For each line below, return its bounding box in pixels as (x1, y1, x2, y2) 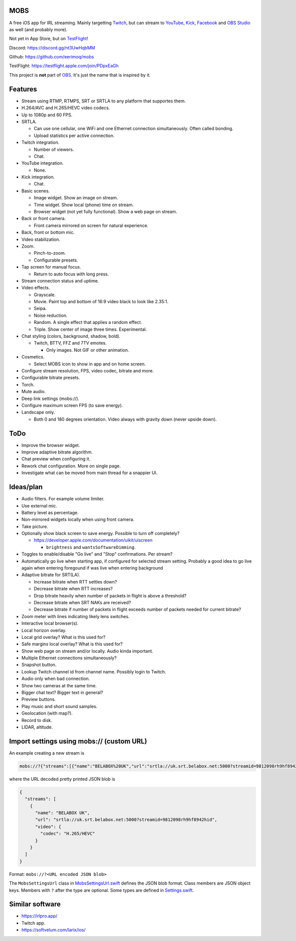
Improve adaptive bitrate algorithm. (21, 449, 93, 455)
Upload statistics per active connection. (34, 133, 115, 138)
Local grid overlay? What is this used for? (21, 634, 106, 640)
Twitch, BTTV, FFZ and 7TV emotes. (34, 340, 107, 346)
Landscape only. (21, 409, 55, 415)
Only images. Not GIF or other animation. (46, 347, 129, 353)
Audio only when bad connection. (21, 675, 90, 682)
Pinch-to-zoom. (34, 250, 66, 256)
